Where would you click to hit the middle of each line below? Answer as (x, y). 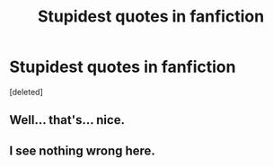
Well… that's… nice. (67, 120)
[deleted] (26, 92)
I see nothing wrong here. (82, 150)
